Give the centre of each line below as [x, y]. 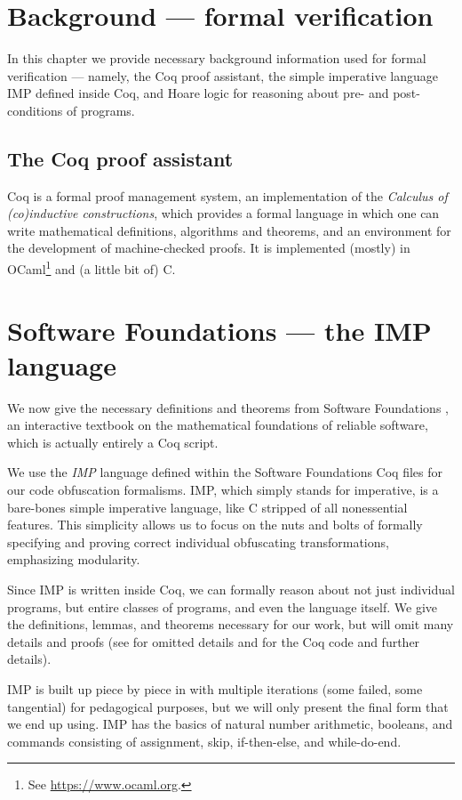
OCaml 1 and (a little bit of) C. [92, 267]
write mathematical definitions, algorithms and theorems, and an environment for [229, 230]
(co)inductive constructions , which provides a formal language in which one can [223, 213]
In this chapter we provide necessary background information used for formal [217, 58]
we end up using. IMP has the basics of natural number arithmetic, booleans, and [230, 724]
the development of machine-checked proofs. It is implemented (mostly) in [209, 248]
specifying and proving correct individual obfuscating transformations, [198, 541]
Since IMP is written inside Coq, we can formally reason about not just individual [231, 589]
